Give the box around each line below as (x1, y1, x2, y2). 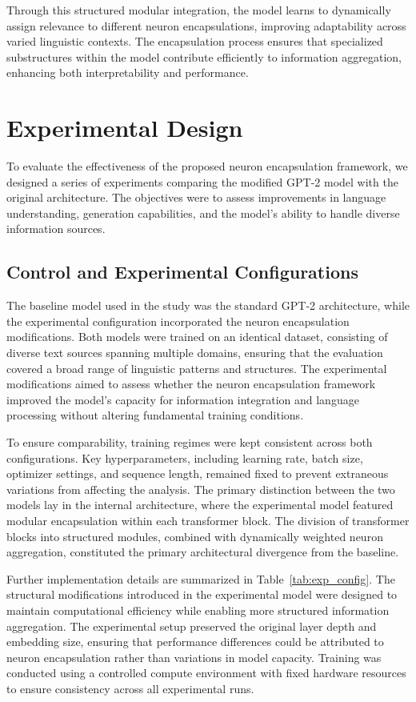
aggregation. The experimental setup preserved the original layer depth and (6, 617, 377, 634)
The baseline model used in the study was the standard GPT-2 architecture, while (6, 297, 410, 314)
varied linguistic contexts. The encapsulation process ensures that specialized (6, 33, 383, 50)
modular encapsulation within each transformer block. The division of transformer (6, 511, 410, 528)
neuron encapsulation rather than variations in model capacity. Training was (6, 648, 382, 665)
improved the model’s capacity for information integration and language (6, 391, 359, 407)
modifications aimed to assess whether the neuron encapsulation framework (6, 375, 376, 392)
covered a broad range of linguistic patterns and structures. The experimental (6, 359, 387, 376)
